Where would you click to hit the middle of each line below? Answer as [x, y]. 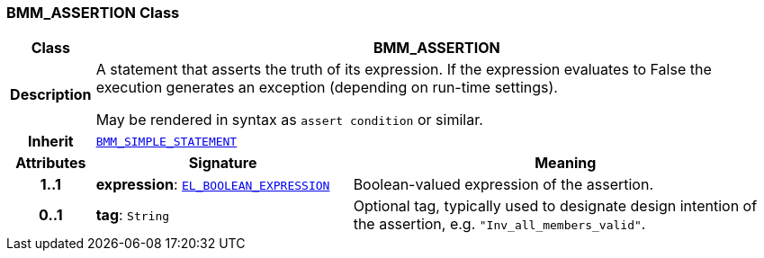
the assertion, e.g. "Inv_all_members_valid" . [499, 224]
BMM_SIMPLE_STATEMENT [166, 141]
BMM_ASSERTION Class [93, 13]
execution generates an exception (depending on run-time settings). [327, 88]
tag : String [133, 215]
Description [51, 95]
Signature [223, 163]
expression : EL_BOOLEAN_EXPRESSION [213, 185]
